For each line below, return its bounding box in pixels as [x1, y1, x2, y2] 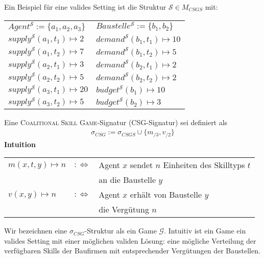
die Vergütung [99, 203, 149, 216]
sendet [130, 159, 153, 171]
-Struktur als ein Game [84, 225, 157, 236]
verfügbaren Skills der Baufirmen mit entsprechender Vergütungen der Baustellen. [4, 245, 260, 256]
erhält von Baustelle [130, 189, 202, 201]
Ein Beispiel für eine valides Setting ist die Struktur [4, 2, 166, 12]
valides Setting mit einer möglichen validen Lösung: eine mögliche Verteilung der [4, 235, 256, 246]
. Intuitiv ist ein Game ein [164, 225, 246, 236]
